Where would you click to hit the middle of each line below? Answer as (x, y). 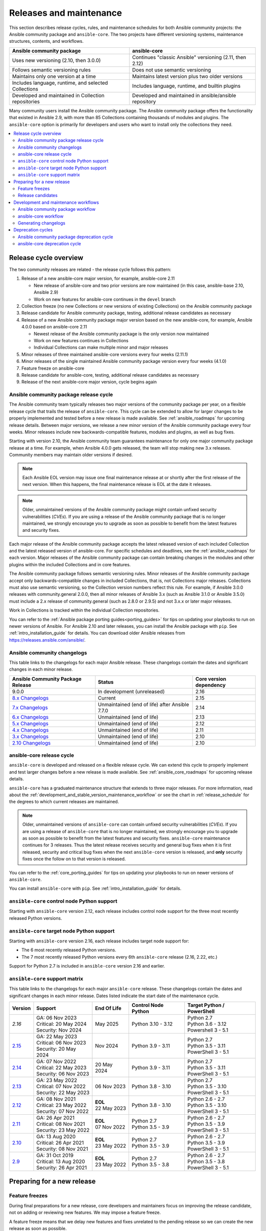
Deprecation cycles (33, 230)
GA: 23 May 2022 (57, 1080)
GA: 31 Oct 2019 (55, 1156)
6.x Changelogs (30, 717)
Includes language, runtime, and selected (60, 83)
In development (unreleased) (131, 691)
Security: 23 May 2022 (63, 1130)
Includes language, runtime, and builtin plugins (186, 86)
